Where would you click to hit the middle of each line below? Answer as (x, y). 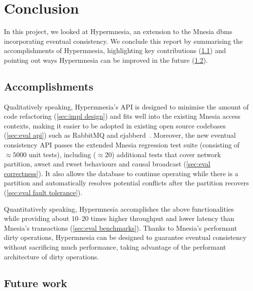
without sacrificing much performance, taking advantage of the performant (115, 247)
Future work (36, 282)
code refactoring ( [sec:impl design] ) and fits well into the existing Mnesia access (122, 116)
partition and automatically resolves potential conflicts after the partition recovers (126, 183)
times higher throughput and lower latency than (163, 218)
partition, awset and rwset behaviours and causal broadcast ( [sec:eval (107, 164)
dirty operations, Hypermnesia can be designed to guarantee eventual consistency (125, 237)
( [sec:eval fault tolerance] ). (43, 192)
